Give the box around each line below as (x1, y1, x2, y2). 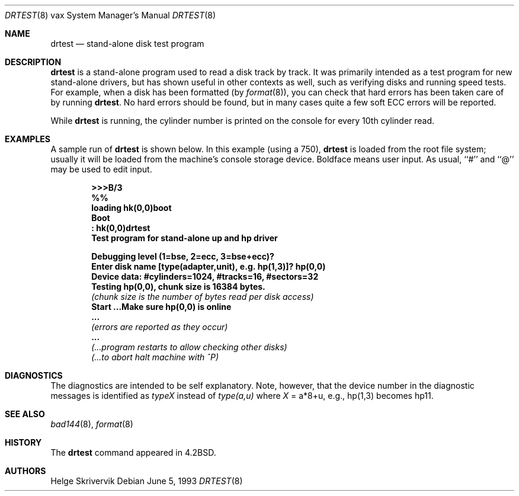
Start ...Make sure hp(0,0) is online (91, 302, 232, 312)
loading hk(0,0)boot (91, 203, 172, 213)
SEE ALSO (5, 409, 45, 419)
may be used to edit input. (50, 164, 152, 174)
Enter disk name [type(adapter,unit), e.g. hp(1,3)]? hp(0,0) (91, 261, 326, 271)
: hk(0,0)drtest (91, 223, 150, 233)
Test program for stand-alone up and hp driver (91, 233, 278, 243)
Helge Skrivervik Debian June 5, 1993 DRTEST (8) (50, 476, 243, 486)
